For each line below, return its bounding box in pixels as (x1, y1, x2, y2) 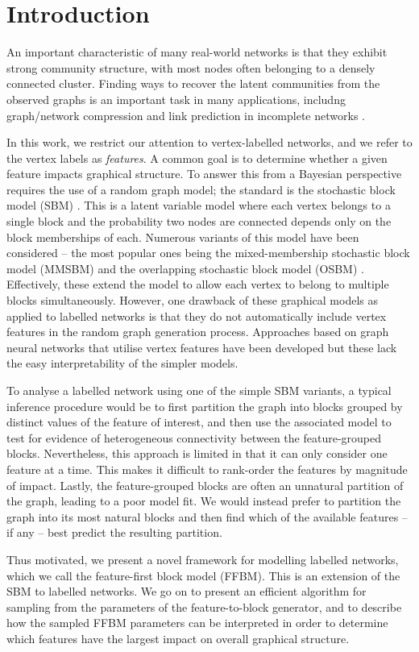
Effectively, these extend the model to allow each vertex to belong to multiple (6, 276, 389, 293)
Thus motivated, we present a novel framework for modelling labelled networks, (6, 550, 399, 567)
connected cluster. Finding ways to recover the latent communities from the (6, 75, 380, 92)
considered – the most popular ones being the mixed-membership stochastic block (6, 244, 410, 261)
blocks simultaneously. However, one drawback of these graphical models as (6, 292, 378, 309)
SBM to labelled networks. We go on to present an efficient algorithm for (6, 583, 367, 600)
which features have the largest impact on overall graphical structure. (6, 629, 350, 646)
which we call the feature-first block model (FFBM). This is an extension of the (6, 567, 400, 583)
